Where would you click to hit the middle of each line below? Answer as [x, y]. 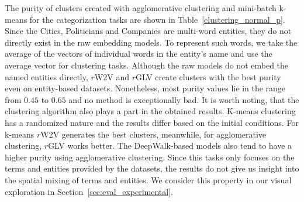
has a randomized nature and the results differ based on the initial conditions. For [152, 122]
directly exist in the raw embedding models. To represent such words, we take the [151, 42]
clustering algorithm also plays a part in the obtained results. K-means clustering [150, 111]
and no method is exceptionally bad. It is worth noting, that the [184, 99]
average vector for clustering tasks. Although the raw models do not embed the [147, 65]
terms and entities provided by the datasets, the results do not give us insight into [152, 168]
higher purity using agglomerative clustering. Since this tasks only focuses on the [150, 157]
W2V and [112, 76]
